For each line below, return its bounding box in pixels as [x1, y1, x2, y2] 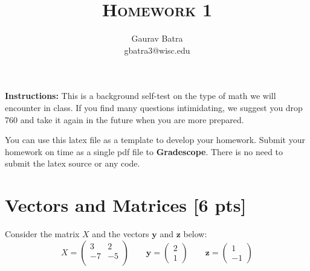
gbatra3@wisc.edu [124, 43, 190, 56]
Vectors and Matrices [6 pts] [5, 193, 247, 217]
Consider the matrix [5, 228, 80, 240]
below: [183, 228, 207, 240]
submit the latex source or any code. [5, 157, 140, 170]
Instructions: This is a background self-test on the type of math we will [5, 89, 276, 102]
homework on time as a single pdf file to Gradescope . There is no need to [5, 145, 283, 158]
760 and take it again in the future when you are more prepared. [5, 113, 244, 126]
